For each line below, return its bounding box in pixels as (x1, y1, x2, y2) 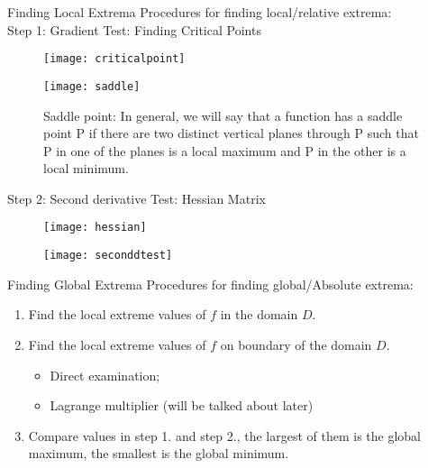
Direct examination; (50, 365, 160, 384)
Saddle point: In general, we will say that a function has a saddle (43, 106, 403, 124)
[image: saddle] (43, 79, 141, 93)
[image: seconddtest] (43, 249, 173, 262)
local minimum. (43, 159, 129, 178)
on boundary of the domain (220, 335, 372, 353)
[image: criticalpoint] (43, 52, 186, 66)
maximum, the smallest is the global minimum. (28, 444, 289, 463)
